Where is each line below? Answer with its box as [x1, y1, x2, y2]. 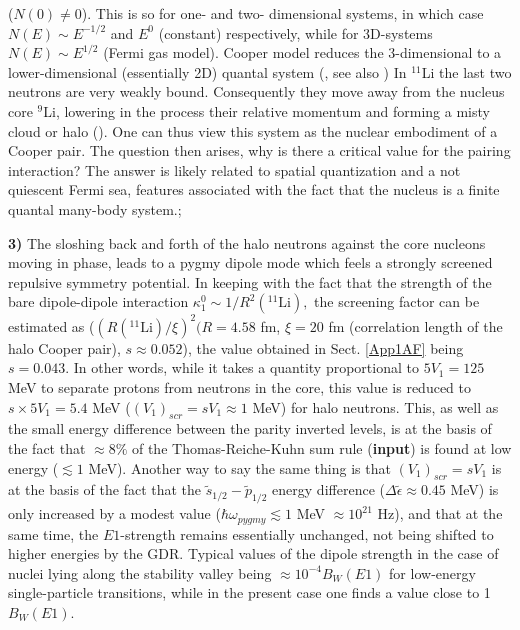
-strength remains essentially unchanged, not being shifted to [120, 523, 494, 544]
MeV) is [450, 479, 499, 500]
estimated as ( [8, 315, 95, 336]
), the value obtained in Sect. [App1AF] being [182, 337, 464, 358]
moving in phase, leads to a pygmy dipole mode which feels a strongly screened [8, 252, 493, 273]
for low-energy [389, 562, 476, 583]
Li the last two [421, 61, 512, 82]
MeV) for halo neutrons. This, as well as [252, 396, 499, 417]
